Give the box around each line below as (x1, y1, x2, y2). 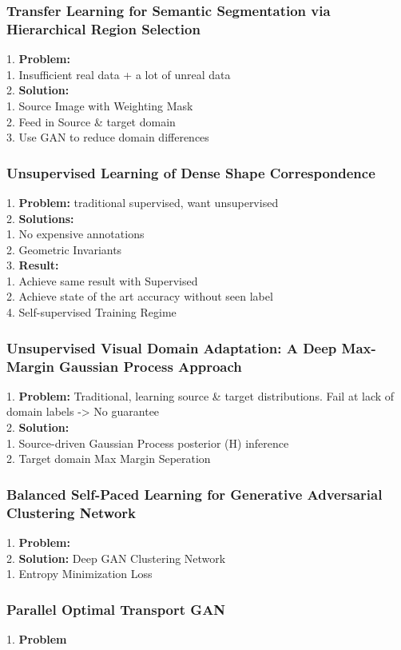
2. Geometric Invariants (6, 241, 122, 257)
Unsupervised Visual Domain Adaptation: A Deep (6, 337, 337, 357)
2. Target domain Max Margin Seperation (6, 450, 211, 467)
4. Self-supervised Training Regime (6, 304, 177, 321)
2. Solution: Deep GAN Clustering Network (6, 549, 226, 566)
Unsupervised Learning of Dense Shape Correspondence (6, 162, 375, 182)
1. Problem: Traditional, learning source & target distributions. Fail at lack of (6, 387, 395, 404)
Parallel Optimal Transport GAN (6, 599, 226, 619)
